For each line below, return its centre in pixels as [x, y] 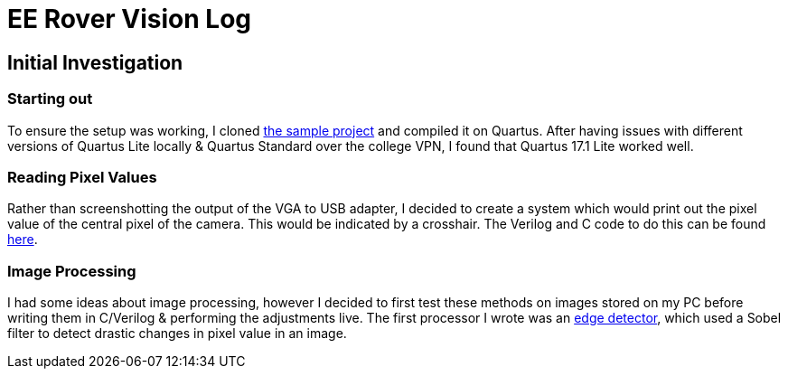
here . [23, 240]
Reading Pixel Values [82, 177]
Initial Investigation [95, 62]
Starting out [50, 99]
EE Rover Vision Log [130, 19]
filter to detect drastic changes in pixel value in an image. [177, 334]
